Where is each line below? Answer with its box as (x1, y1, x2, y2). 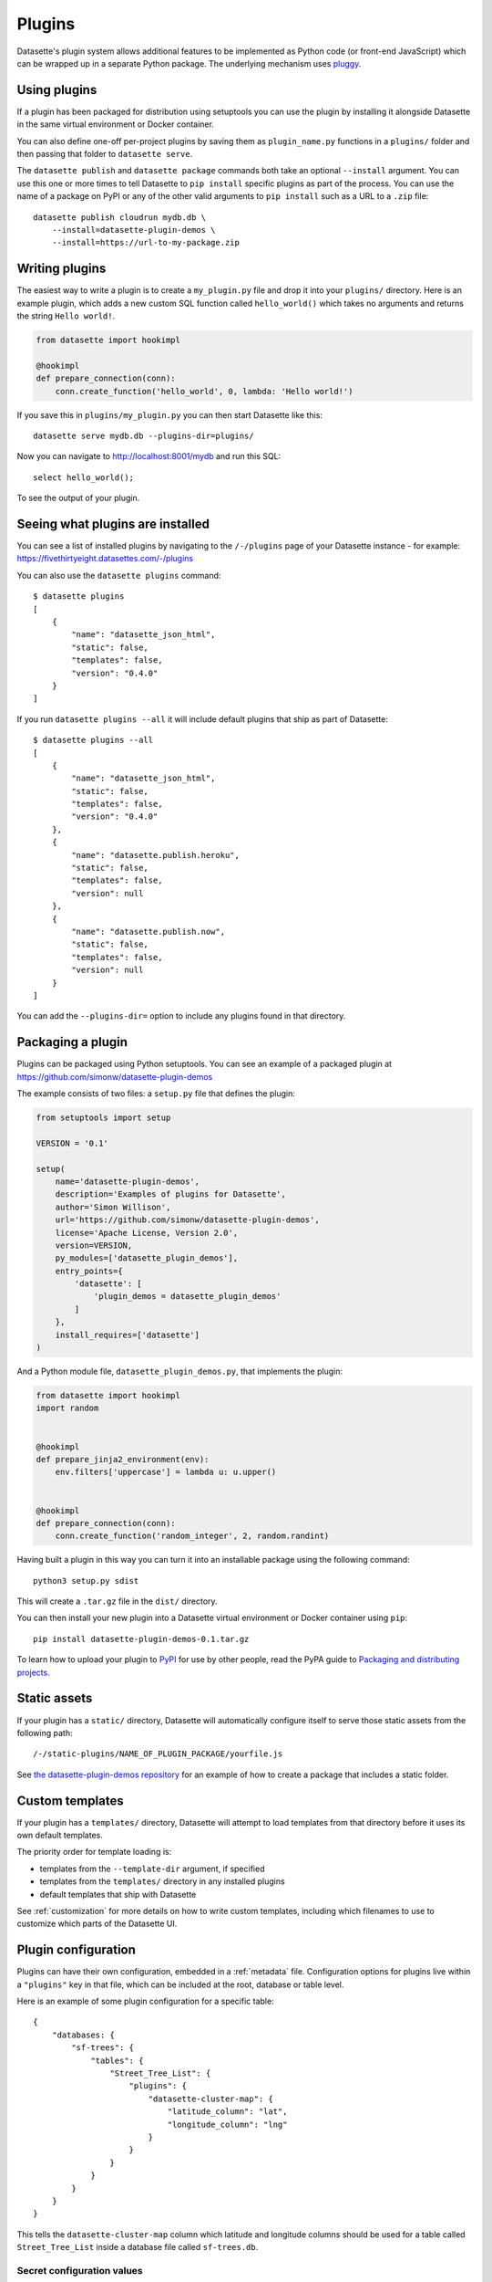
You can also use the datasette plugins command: (16, 570, 221, 581)
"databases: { (51, 2029, 116, 2040)
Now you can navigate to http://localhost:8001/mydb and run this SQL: (16, 451, 282, 462)
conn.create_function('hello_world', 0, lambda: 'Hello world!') (55, 386, 354, 396)
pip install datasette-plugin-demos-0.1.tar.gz (33, 1634, 250, 1644)
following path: (16, 1727, 73, 1738)
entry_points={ (55, 1265, 123, 1276)
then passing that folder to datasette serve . (16, 149, 193, 160)
